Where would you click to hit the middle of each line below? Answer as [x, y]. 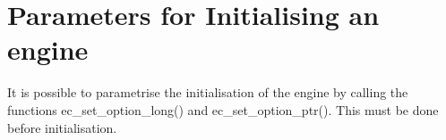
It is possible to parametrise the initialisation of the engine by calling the [208, 92]
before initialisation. [62, 127]
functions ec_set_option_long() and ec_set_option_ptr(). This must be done [223, 109]
